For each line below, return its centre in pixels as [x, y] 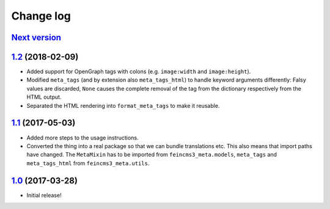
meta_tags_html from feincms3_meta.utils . [88, 163]
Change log [41, 16]
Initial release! [44, 195]
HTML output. [44, 97]
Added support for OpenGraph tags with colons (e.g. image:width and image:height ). [139, 72]
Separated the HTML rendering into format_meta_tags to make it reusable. [123, 105]
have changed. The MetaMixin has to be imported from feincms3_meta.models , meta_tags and [152, 155]
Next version [36, 37]
